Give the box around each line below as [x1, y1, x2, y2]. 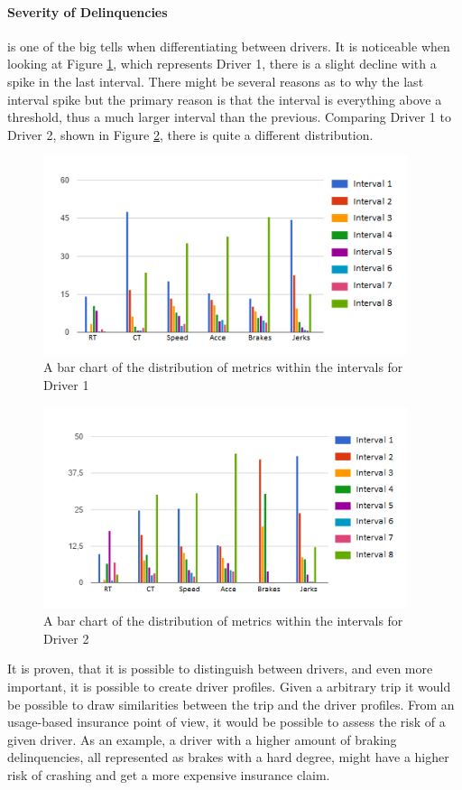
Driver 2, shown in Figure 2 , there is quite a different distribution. [7, 125, 374, 144]
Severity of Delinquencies [7, 2, 168, 21]
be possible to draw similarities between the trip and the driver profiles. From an [7, 694, 455, 713]
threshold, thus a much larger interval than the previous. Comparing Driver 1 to [7, 107, 451, 126]
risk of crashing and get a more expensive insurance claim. [7, 765, 330, 784]
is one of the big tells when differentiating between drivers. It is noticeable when [7, 36, 450, 55]
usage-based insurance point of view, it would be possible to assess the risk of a [7, 712, 446, 731]
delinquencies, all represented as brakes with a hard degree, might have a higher [7, 748, 449, 767]
